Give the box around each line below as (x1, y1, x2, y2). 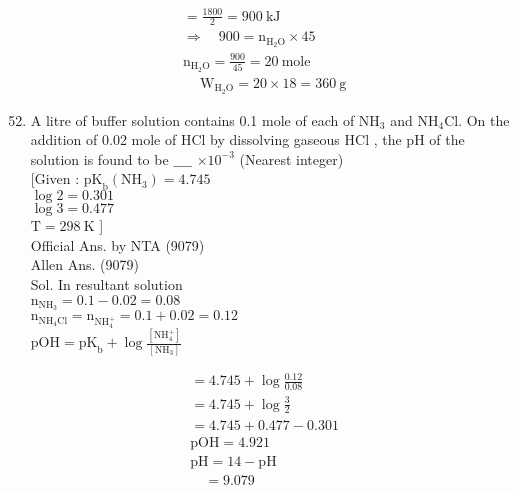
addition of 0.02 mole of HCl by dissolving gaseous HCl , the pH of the (30, 129, 465, 150)
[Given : (30, 168, 80, 189)
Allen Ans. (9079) (30, 254, 139, 275)
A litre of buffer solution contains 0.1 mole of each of (30, 109, 355, 130)
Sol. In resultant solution (30, 273, 183, 294)
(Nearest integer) (239, 148, 344, 169)
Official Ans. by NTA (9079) (30, 234, 205, 255)
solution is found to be (30, 148, 169, 169)
